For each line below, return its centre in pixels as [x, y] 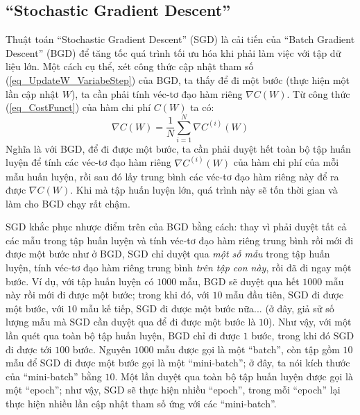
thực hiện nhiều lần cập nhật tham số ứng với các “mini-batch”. [141, 404]
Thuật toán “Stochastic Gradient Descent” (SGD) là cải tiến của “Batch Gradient [180, 39]
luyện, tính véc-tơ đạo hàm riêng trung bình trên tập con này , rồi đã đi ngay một [179, 268]
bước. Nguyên [102, 349]
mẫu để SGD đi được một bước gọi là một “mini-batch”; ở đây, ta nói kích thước [178, 363]
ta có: [202, 107]
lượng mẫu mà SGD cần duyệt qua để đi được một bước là [131, 322]
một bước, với [35, 308]
